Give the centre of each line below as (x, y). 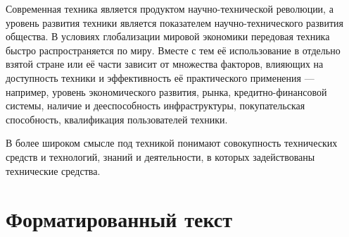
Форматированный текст (119, 219)
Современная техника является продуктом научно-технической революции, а (170, 8)
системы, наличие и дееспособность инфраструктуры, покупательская (156, 105)
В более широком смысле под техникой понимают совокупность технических (172, 143)
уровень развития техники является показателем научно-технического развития (174, 22)
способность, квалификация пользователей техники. (117, 119)
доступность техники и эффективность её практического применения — (160, 77)
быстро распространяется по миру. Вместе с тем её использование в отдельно (173, 50)
